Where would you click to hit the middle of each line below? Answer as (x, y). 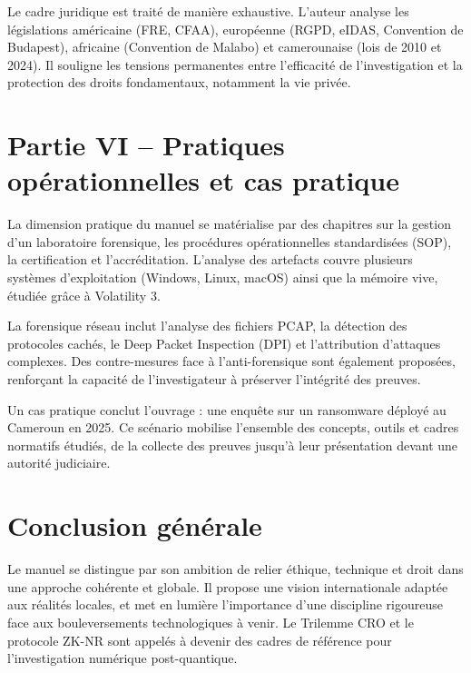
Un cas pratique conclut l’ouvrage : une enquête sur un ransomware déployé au (227, 409)
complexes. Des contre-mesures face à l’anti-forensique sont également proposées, (231, 361)
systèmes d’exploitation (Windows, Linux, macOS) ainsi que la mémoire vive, (223, 277)
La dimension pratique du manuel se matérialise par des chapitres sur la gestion (229, 224)
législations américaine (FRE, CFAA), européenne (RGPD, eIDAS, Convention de (235, 29)
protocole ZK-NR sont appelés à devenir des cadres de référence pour (200, 640)
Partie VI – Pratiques (146, 145)
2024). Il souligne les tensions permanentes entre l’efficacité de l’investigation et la (235, 64)
